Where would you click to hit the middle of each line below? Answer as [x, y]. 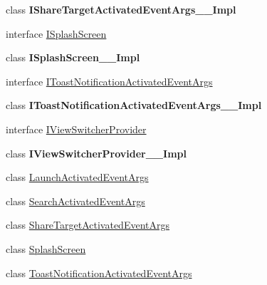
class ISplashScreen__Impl [73, 57]
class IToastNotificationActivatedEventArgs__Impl [134, 105]
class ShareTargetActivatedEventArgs [88, 225]
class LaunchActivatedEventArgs [77, 177]
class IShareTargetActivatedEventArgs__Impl [121, 9]
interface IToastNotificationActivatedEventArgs [109, 81]
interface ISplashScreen [56, 33]
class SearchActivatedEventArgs [75, 201]
